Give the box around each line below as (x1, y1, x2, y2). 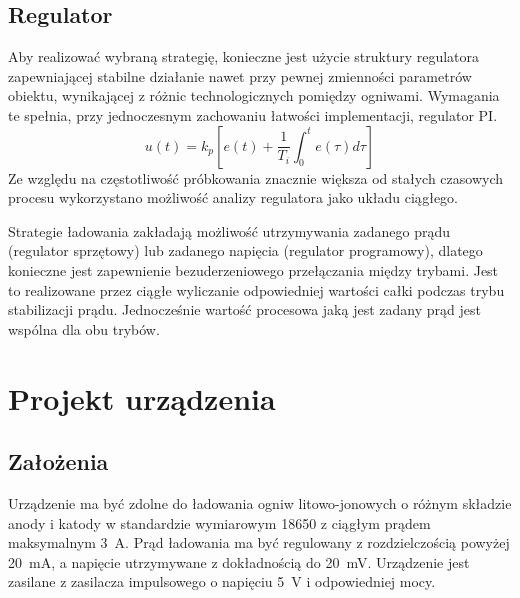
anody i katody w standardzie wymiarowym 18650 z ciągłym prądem (8, 512, 431, 533)
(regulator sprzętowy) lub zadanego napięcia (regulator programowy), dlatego (8, 240, 483, 261)
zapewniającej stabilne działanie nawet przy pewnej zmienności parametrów (8, 65, 472, 86)
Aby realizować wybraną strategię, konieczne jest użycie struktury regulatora (8, 46, 480, 67)
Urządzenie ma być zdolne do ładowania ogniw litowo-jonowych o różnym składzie (8, 492, 512, 513)
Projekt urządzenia (8, 377, 276, 418)
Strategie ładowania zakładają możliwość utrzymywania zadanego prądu (8, 220, 451, 241)
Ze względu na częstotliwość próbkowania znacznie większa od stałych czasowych (8, 167, 504, 188)
